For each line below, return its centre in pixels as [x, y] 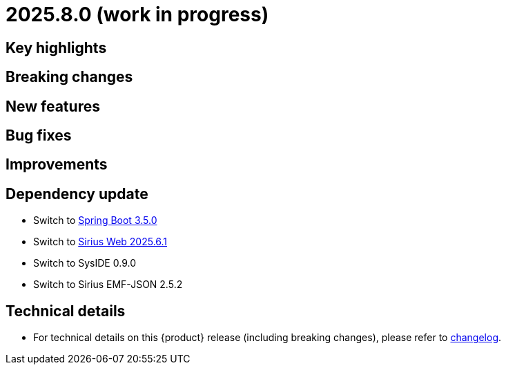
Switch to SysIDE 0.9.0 [85, 263]
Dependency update [77, 194]
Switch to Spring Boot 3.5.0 [95, 220]
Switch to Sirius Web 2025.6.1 [100, 242]
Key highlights [56, 48]
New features [53, 106]
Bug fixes [39, 136]
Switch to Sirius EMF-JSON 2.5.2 [108, 285]
